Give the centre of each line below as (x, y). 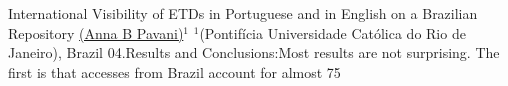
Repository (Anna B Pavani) (96, 32)
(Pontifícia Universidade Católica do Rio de (332, 32)
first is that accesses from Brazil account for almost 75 (174, 71)
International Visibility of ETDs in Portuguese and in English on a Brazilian (243, 13)
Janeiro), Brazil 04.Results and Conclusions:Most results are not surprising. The (254, 52)
